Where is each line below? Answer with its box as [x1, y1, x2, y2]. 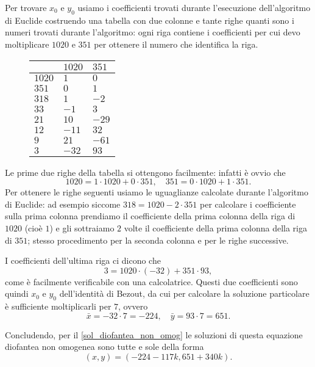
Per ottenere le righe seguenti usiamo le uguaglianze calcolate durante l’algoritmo [5, 186, 308, 198]
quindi [5, 287, 29, 300]
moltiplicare [5, 37, 49, 50]
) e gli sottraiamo [49, 221, 115, 234]
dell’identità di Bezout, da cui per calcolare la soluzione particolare [59, 287, 310, 300]
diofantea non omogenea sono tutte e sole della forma [5, 340, 204, 353]
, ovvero [118, 300, 148, 313]
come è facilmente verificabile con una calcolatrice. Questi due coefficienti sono [5, 275, 298, 288]
